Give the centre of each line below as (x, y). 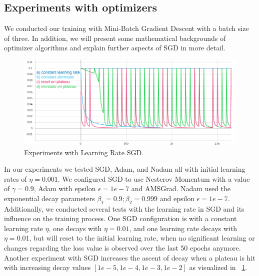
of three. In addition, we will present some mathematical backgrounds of (115, 38)
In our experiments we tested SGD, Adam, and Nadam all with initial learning (125, 169)
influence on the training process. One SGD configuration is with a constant (120, 218)
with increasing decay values (47, 267)
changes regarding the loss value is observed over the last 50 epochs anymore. (122, 248)
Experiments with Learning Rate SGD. (84, 152)
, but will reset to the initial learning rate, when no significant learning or (142, 238)
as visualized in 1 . (218, 267)
